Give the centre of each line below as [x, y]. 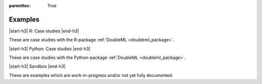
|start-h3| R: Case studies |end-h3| [44, 31]
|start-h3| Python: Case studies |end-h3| [50, 49]
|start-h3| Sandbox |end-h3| [37, 66]
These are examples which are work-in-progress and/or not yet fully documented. [91, 75]
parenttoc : [20, 6]
